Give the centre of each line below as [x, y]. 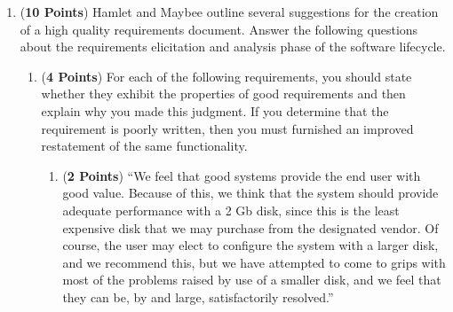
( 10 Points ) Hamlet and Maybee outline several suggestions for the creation [229, 12]
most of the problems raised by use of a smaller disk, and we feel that [252, 280]
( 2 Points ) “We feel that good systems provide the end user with [242, 175]
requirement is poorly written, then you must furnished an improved [227, 128]
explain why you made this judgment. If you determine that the [215, 110]
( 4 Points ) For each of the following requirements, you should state [226, 76]
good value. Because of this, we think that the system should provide [250, 193]
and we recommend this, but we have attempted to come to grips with [254, 262]
